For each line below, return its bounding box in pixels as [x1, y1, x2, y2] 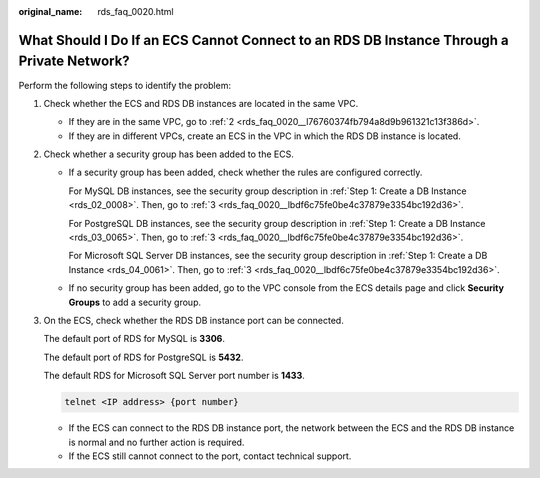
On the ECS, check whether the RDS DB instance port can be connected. [43, 314, 344, 326]
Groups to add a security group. [68, 296, 202, 308]
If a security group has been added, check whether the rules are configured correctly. [68, 166, 423, 179]
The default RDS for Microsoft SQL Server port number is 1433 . [43, 370, 305, 382]
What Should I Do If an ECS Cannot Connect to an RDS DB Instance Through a [18, 31, 509, 49]
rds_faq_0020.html [97, 6, 174, 17]
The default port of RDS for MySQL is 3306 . [43, 333, 225, 345]
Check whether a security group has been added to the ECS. [43, 148, 294, 160]
